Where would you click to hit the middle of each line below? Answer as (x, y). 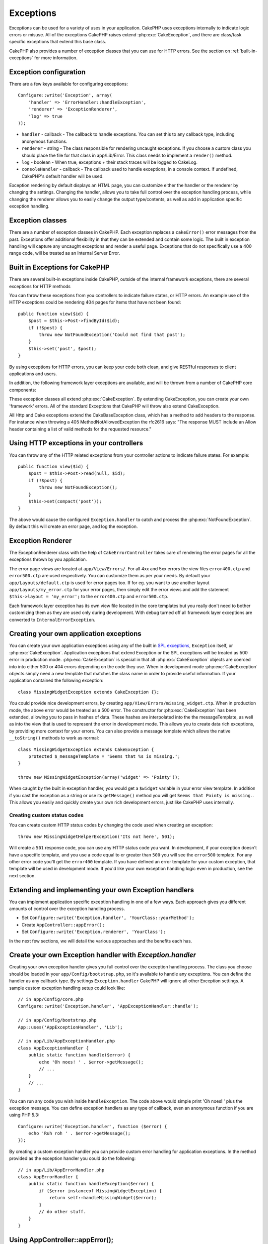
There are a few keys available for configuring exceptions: (68, 84)
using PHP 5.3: (24, 1115)
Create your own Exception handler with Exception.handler (102, 955)
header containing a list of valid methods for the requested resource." (80, 429)
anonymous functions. (44, 141)
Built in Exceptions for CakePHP (59, 267)
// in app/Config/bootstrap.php (57, 1020)
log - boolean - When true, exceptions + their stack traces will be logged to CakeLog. (110, 162)
